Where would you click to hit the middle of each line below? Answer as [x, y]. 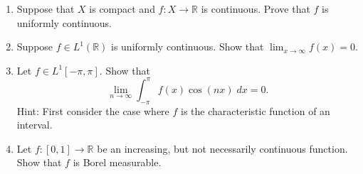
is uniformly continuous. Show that [188, 47]
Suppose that [46, 9]
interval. [35, 125]
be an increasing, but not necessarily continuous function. [222, 148]
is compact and [122, 9]
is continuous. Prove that [256, 9]
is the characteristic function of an [256, 110]
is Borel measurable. [117, 162]
